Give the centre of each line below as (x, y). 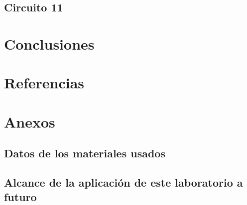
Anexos (30, 121)
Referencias (44, 83)
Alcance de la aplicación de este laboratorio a (123, 182)
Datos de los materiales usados (85, 153)
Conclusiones (49, 43)
